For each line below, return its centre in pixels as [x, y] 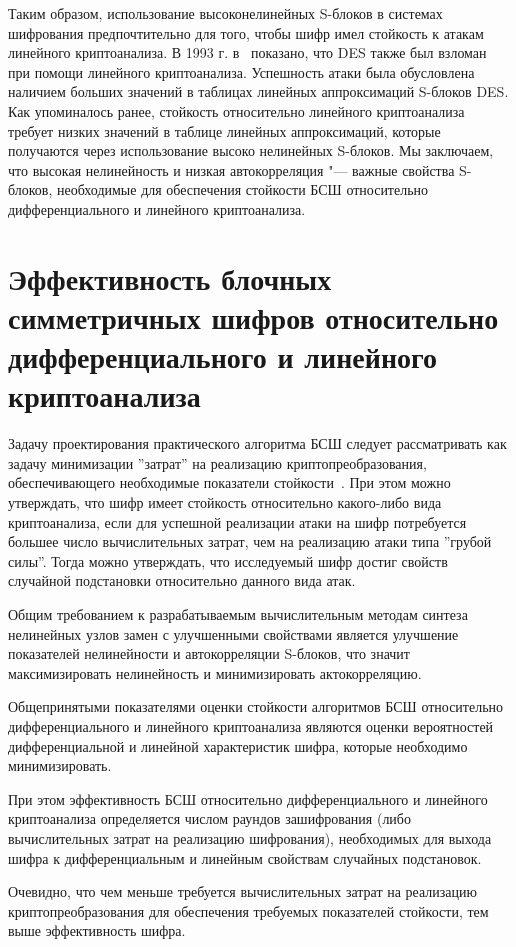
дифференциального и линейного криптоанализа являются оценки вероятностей [251, 725]
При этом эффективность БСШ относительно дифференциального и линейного [248, 798]
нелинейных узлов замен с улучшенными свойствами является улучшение [233, 633]
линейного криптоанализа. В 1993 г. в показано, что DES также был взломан [247, 52]
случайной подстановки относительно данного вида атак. [182, 580]
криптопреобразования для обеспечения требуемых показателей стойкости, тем [248, 910]
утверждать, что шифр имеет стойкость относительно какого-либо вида [225, 502]
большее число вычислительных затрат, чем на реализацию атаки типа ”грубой [250, 541]
